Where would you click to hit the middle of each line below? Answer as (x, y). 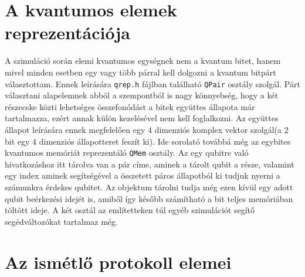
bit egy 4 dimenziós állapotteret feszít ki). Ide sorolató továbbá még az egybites (148, 141)
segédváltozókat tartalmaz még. (61, 221)
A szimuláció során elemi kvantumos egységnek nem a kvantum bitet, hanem (143, 61)
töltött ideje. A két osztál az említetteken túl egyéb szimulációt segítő (130, 210)
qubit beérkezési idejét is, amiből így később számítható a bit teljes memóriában (149, 198)
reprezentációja (67, 33)
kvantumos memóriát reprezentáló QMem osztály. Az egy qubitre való (127, 153)
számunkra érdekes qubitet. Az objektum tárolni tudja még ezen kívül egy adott (149, 187)
